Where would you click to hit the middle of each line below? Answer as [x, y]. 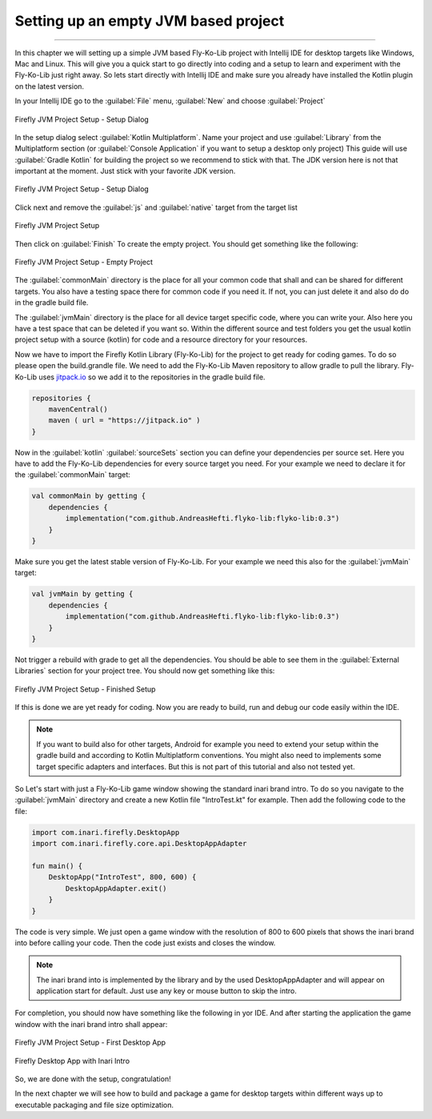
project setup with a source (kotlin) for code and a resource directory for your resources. [161, 339]
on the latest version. [49, 86]
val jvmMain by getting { [82, 594]
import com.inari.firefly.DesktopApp [106, 832]
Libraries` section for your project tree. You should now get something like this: [145, 671]
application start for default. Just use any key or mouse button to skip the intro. [167, 991]
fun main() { [57, 866]
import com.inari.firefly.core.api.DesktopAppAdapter [139, 844]
